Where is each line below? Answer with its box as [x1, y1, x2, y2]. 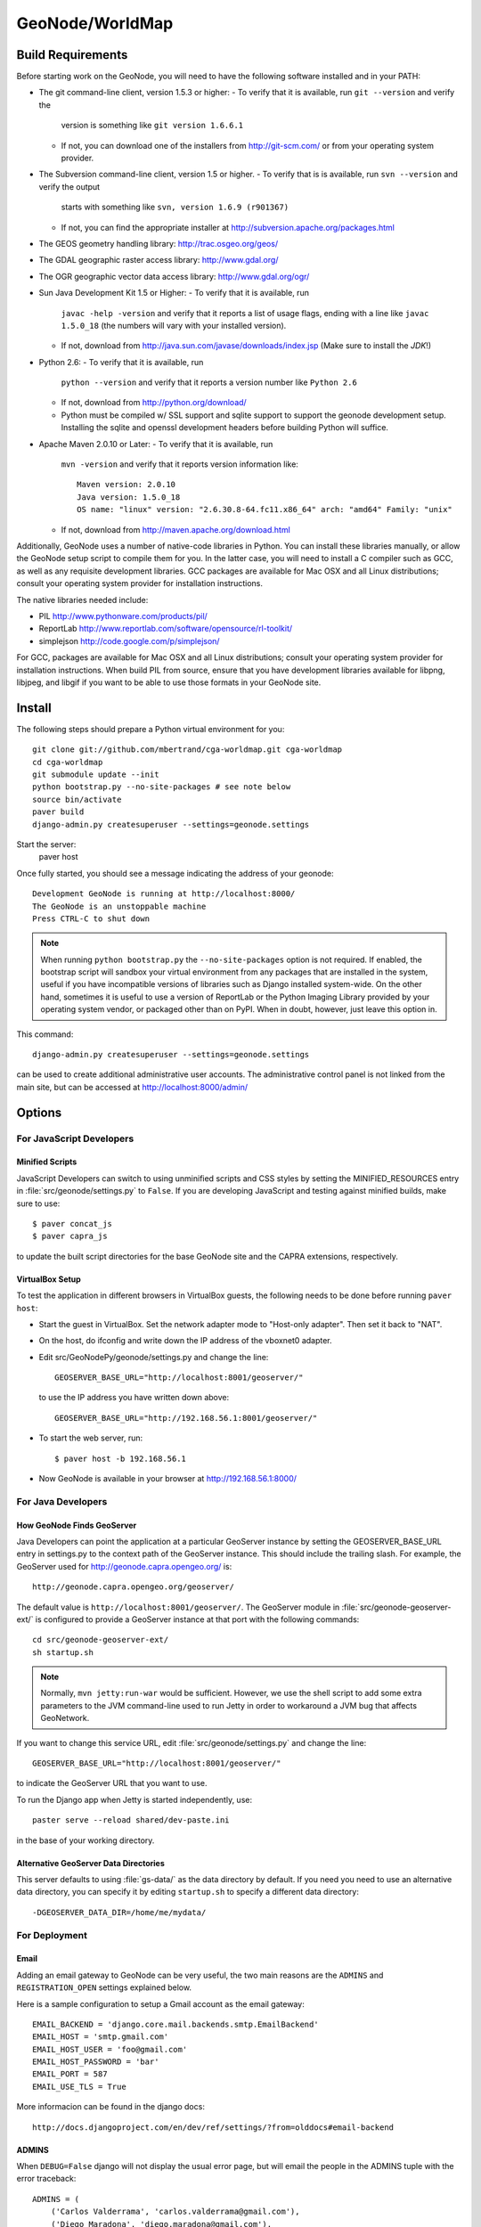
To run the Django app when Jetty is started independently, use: [16, 1794, 253, 1805]
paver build [32, 807, 85, 817]
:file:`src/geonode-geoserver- [341, 1602, 452, 1612]
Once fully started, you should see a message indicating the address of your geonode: [16, 868, 334, 878]
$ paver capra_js [32, 1231, 108, 1242]
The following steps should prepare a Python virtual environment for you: [16, 723, 285, 734]
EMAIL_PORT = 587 [32, 2069, 108, 2079]
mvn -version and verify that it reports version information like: [61, 459, 298, 469]
